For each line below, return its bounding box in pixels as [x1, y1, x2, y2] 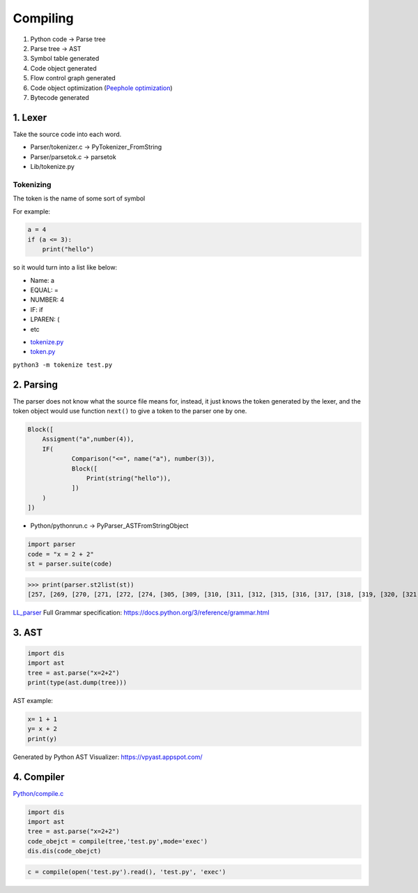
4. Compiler [13, 771, 65, 783]
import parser [27, 540, 76, 548]
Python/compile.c [13, 789, 64, 797]
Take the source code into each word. [13, 130, 122, 138]
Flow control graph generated [30, 74, 116, 82]
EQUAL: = [30, 286, 59, 295]
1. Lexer [13, 112, 47, 124]
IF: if [30, 305, 43, 313]
